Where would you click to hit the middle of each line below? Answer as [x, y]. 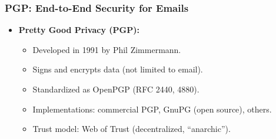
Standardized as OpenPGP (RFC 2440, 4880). [116, 89]
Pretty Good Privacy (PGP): [79, 30]
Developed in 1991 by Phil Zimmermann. [107, 49]
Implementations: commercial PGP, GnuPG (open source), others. [152, 109]
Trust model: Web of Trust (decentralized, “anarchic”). [132, 129]
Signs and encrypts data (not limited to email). [118, 69]
